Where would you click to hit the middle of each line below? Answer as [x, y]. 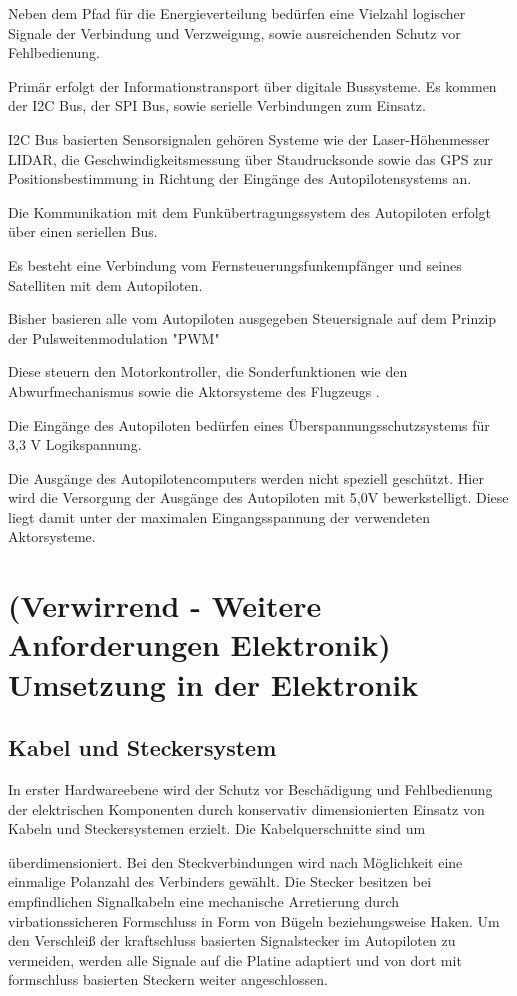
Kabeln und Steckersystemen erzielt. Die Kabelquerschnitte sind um [217, 828]
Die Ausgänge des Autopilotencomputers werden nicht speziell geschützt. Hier [246, 477]
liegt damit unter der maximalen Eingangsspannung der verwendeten [219, 516]
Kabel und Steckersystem [142, 747]
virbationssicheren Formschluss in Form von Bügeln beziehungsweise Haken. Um [254, 920]
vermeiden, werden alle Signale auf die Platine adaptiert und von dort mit [235, 959]
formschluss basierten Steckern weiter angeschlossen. [168, 979]
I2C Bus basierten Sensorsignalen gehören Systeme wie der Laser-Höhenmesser [249, 138]
